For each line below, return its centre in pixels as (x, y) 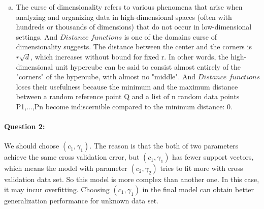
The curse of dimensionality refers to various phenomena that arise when (129, 7)
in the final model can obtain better (198, 189)
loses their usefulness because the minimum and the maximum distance (127, 86)
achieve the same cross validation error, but (72, 157)
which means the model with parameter (66, 168)
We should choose (32, 146)
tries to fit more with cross (202, 168)
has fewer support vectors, (213, 157)
